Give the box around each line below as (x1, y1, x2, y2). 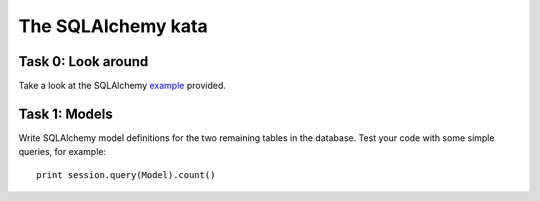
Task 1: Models (18, 105, 114, 122)
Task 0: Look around (18, 53, 149, 70)
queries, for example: (18, 146, 107, 158)
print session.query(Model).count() (36, 169, 216, 180)
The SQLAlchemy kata (18, 15, 209, 37)
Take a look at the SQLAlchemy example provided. (18, 80, 227, 92)
